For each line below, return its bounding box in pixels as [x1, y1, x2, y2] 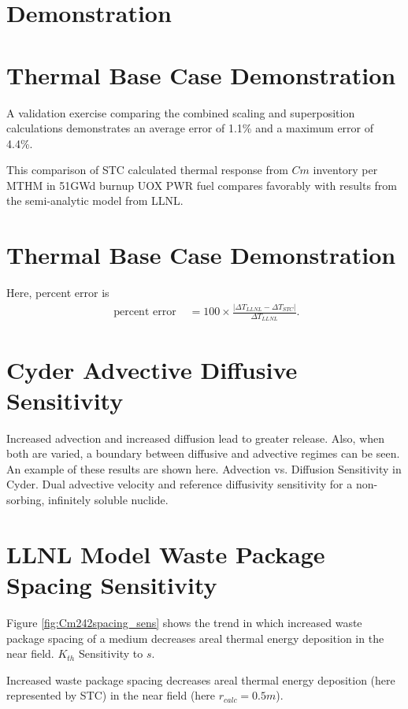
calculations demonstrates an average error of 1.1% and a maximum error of [6, 120, 374, 136]
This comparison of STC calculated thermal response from [6, 161, 288, 178]
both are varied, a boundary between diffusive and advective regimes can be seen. [6, 445, 400, 462]
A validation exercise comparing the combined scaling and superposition [6, 104, 355, 121]
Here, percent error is [6, 284, 109, 301]
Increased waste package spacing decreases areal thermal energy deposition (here [6, 671, 395, 688]
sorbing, [6, 492, 45, 508]
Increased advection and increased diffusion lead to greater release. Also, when [6, 429, 385, 446]
